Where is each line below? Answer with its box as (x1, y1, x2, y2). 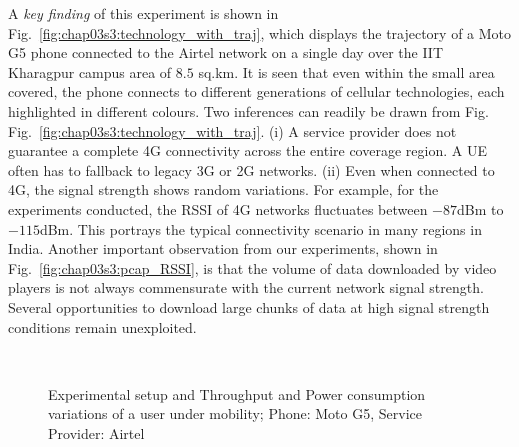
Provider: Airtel (48, 422, 145, 443)
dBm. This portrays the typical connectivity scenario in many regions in (39, 218, 482, 239)
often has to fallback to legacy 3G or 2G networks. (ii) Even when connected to (8, 159, 495, 180)
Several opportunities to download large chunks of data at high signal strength (8, 296, 490, 317)
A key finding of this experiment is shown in (8, 3, 279, 23)
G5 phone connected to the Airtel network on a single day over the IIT (8, 42, 444, 63)
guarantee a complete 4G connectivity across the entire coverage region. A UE (8, 140, 487, 161)
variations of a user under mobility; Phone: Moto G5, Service (48, 403, 422, 424)
